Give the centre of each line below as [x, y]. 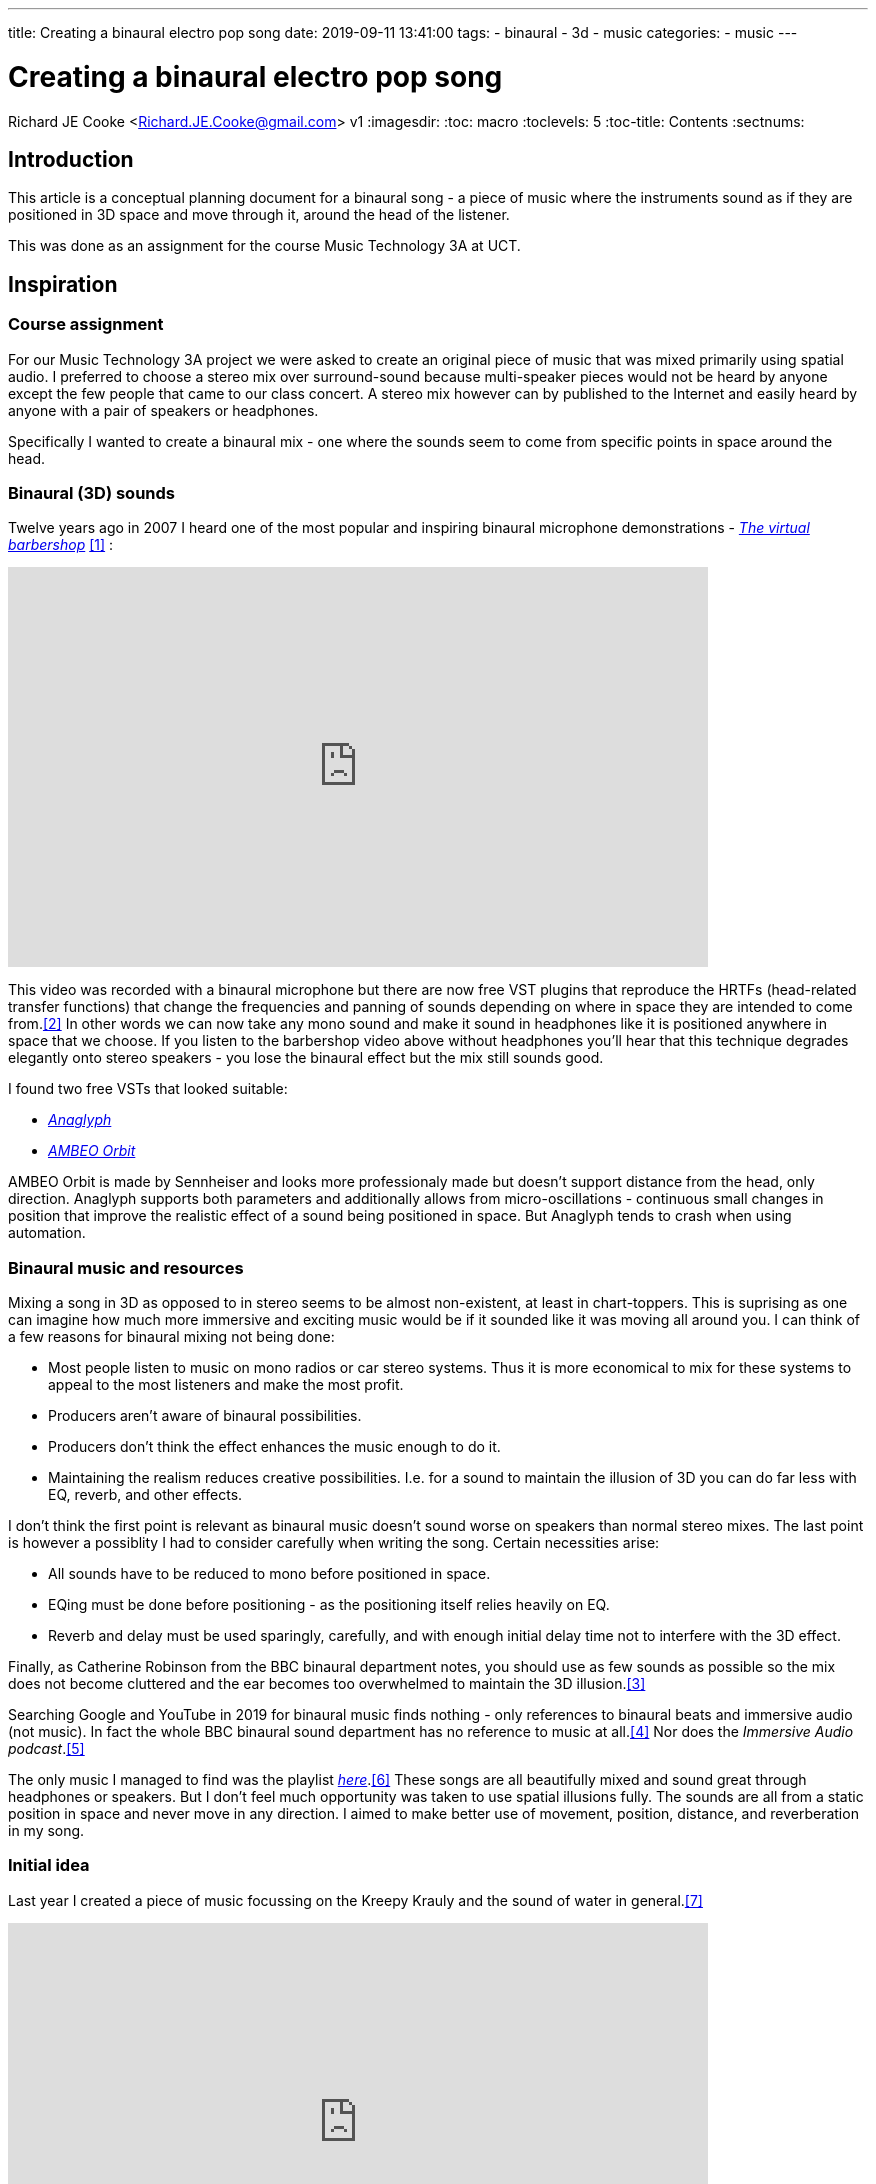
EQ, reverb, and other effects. [145, 1495]
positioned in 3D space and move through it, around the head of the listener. [259, 215]
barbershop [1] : [61, 545]
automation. [47, 1233]
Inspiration [63, 284]
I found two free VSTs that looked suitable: [148, 1089]
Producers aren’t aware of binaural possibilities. [205, 1416]
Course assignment [86, 324]
